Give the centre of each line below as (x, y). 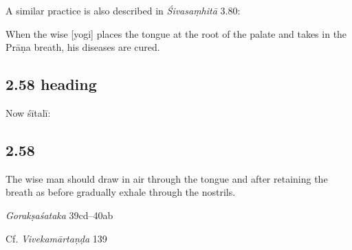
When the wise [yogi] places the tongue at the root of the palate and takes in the (176, 33)
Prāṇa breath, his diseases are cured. (83, 47)
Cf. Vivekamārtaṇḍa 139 (56, 238)
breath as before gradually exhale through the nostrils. (121, 192)
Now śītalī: (28, 112)
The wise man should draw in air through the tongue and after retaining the (167, 178)
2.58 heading (51, 84)
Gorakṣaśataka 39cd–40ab (59, 215)
